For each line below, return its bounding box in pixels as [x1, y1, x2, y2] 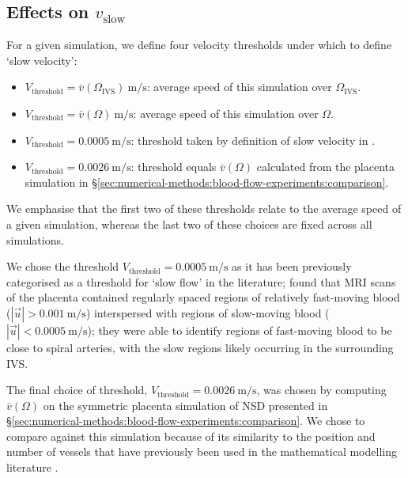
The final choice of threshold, [6, 381, 148, 398]
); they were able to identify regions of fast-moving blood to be [87, 321, 392, 338]
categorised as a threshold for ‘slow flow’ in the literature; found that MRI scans [6, 273, 396, 290]
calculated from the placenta [256, 158, 395, 175]
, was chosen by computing [256, 381, 387, 398]
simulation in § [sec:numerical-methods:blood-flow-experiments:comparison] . [25, 173, 389, 190]
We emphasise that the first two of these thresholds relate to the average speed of [6, 200, 402, 217]
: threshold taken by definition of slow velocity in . [130, 131, 376, 148]
